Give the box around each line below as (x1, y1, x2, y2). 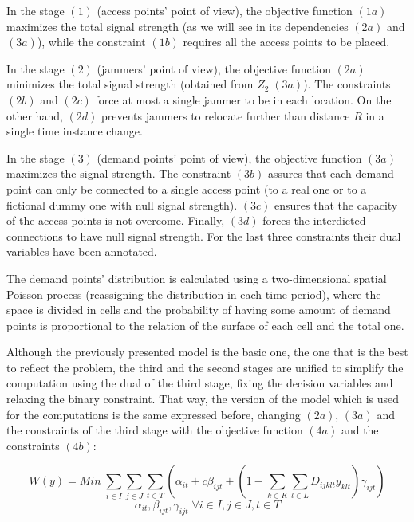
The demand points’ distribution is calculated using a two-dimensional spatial (6, 269, 387, 286)
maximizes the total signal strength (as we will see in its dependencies (6, 18, 349, 34)
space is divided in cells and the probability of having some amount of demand (6, 301, 391, 318)
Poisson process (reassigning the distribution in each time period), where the (6, 285, 381, 302)
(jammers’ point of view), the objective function (97, 60, 331, 77)
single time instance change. (6, 123, 143, 139)
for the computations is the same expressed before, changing (6, 406, 301, 422)
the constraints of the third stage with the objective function (6, 422, 303, 438)
